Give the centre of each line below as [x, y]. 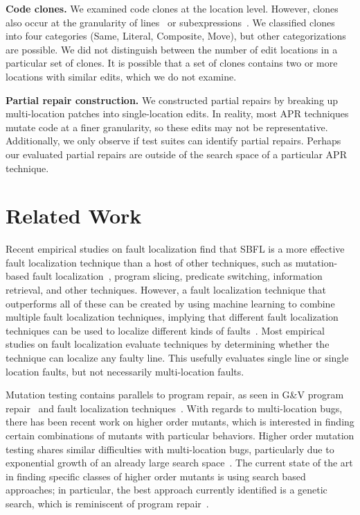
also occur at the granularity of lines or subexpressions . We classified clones [170, 22]
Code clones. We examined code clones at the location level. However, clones [172, 8]
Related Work [74, 216]
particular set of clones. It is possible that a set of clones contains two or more [172, 63]
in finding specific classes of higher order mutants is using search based [156, 476]
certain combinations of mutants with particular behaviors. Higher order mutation [180, 435]
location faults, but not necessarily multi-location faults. [125, 371]
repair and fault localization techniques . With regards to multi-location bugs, [174, 408]
